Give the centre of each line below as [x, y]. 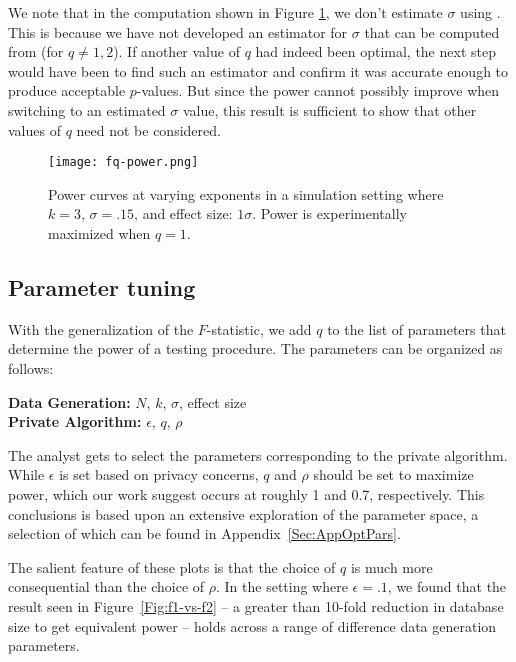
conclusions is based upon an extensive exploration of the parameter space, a [243, 513]
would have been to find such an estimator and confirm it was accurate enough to [258, 70]
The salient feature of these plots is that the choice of [172, 566]
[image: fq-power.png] [123, 162]
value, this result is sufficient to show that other [329, 109]
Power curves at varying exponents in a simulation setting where [246, 193]
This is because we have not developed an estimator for [178, 31]
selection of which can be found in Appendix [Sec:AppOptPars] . [204, 533]
